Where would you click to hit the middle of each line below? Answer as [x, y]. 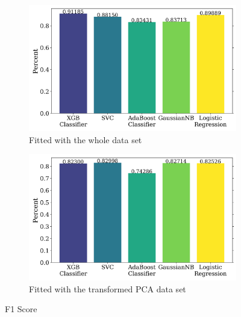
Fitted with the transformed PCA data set [108, 288]
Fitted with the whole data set [86, 139]
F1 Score [21, 309]
